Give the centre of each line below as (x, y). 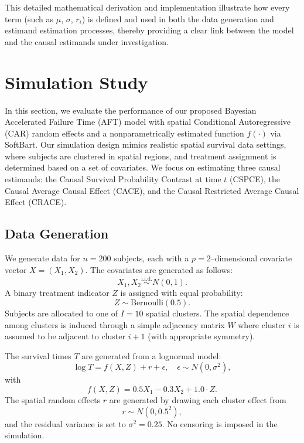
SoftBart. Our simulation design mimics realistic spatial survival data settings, (146, 144)
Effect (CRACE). (36, 202)
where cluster (262, 324)
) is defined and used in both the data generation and (178, 18)
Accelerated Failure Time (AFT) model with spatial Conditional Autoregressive (148, 122)
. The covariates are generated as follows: (159, 269)
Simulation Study (76, 82)
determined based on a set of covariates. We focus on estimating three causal (143, 167)
